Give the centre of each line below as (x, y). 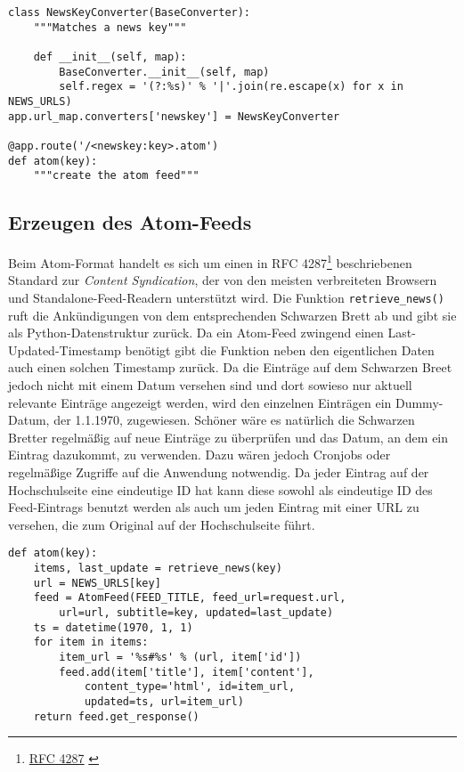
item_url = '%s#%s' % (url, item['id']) (180, 657)
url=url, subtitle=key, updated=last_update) (196, 612)
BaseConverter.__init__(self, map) (164, 72)
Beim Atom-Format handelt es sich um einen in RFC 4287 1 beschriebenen (210, 261)
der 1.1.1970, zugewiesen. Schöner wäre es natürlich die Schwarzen (234, 420)
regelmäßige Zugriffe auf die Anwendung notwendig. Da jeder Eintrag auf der (219, 471)
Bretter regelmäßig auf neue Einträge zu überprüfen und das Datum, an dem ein (228, 437)
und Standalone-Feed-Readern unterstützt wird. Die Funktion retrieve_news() (226, 297)
